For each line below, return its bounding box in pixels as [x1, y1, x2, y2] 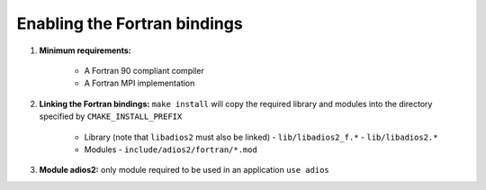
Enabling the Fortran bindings [16, 14, 243, 33]
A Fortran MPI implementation [84, 77, 195, 89]
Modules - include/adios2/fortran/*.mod [84, 144, 258, 155]
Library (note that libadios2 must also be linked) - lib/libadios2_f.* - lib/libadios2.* [84, 131, 438, 142]
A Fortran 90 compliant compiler [84, 65, 204, 76]
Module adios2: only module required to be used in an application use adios [39, 165, 329, 176]
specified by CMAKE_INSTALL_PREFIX [39, 111, 183, 122]
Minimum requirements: [39, 45, 132, 56]
